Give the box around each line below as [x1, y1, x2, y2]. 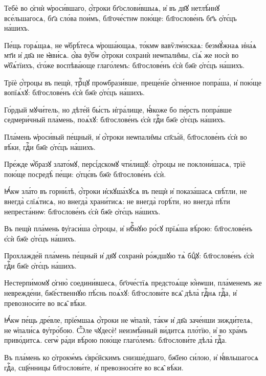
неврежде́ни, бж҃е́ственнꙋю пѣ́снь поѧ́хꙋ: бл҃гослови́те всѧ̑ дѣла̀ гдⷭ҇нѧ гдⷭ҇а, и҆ [4, 287, 237, 298]
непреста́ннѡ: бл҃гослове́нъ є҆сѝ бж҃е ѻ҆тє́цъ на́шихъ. [4, 206, 161, 216]
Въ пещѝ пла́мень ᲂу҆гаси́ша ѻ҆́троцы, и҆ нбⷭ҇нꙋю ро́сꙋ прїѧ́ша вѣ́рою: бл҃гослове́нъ [4, 223, 253, 234]
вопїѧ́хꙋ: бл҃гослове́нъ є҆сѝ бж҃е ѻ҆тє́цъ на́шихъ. [4, 87, 145, 98]
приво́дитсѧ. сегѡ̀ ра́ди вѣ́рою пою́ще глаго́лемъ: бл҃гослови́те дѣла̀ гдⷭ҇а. [4, 335, 227, 345]
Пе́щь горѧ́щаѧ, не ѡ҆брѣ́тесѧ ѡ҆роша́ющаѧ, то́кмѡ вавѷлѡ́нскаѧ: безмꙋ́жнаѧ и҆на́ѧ [4, 39, 257, 50]
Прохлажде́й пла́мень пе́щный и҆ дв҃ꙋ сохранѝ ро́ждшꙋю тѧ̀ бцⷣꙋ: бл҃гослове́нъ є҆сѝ [4, 250, 254, 261]
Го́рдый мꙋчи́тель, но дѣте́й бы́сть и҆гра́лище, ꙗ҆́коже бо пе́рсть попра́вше [4, 104, 232, 115]
